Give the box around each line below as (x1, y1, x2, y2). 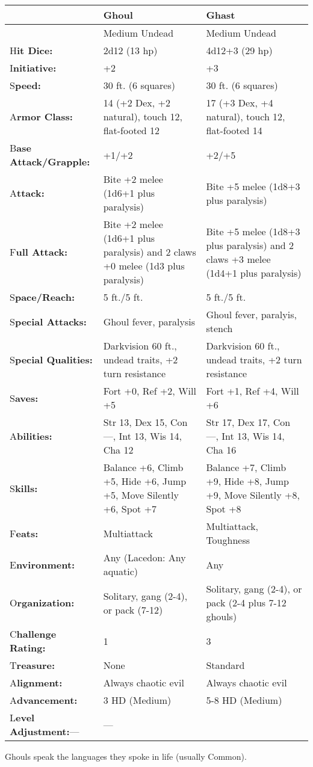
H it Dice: (10, 43, 53, 57)
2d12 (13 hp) (103, 43, 158, 57)
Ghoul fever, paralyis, (206, 307, 297, 321)
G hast (206, 8, 235, 22)
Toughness (206, 533, 250, 547)
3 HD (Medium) (103, 693, 172, 707)
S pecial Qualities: (10, 353, 93, 366)
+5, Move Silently (103, 488, 179, 502)
